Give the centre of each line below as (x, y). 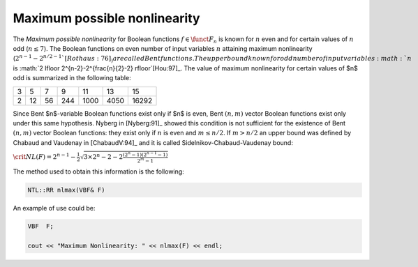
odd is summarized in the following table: (72, 78)
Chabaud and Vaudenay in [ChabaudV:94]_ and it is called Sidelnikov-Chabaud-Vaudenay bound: (153, 142)
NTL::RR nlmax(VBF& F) (66, 190)
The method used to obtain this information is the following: (98, 171)
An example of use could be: (54, 208)
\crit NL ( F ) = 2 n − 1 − (44, 156)
